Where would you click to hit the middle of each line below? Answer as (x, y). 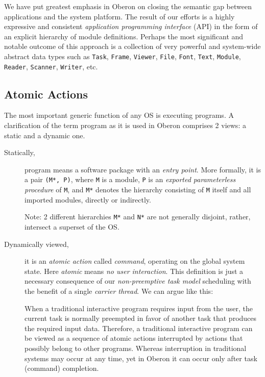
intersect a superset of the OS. (72, 227)
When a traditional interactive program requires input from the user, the (139, 308)
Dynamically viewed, (37, 244)
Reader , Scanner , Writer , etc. (51, 66)
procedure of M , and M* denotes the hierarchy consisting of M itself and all (138, 190)
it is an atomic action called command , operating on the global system (135, 261)
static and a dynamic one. (45, 135)
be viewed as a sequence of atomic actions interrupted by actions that (134, 338)
